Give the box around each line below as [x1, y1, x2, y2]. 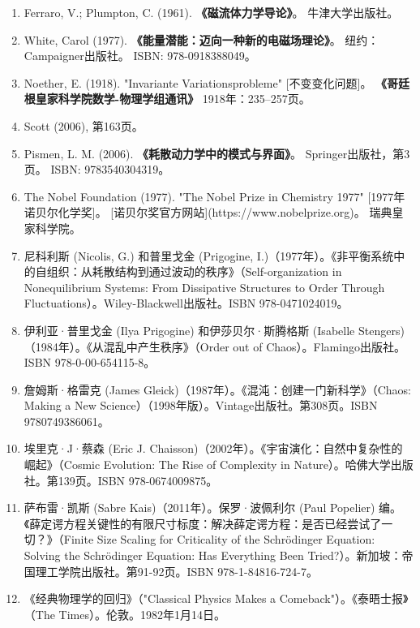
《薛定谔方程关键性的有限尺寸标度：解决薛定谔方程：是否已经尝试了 [24, 514, 382, 531]
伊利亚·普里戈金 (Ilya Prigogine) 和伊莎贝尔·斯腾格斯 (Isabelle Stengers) [24, 321, 405, 338]
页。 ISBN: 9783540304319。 [24, 161, 170, 178]
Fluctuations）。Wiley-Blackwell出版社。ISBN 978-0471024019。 [24, 295, 349, 312]
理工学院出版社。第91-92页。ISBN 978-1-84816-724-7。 [35, 562, 319, 579]
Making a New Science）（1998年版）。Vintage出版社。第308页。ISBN [24, 397, 378, 414]
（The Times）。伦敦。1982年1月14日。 [24, 605, 225, 622]
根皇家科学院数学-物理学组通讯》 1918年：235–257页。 [24, 90, 311, 107]
